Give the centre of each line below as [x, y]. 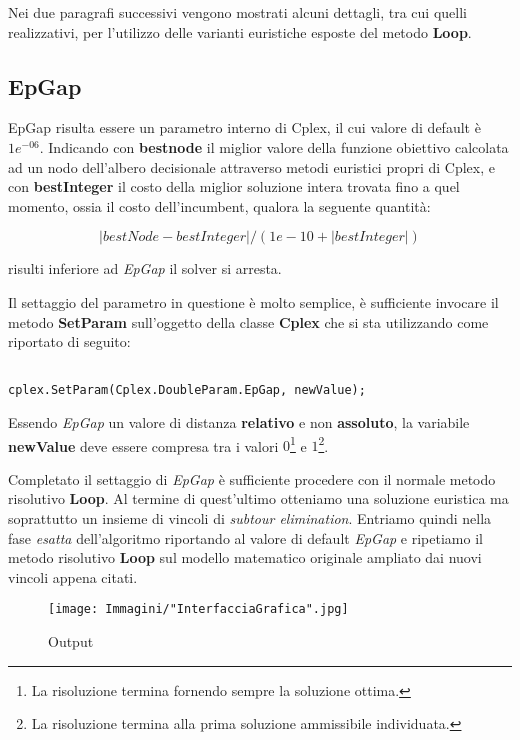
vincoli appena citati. [73, 576]
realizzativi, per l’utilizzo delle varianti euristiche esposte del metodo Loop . [240, 31]
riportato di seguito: [69, 341]
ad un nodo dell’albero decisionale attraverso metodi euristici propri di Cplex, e [252, 166]
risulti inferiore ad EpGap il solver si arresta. [145, 268]
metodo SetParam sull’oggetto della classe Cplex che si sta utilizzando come [248, 321]
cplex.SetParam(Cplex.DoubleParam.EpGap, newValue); [187, 390]
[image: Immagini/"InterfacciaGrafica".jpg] [198, 609]
